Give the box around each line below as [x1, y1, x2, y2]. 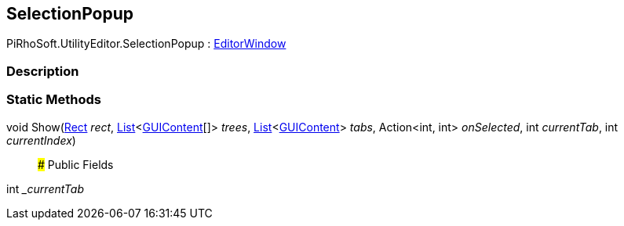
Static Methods [6, 91, 101, 108]
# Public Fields [38, 157, 114, 171]
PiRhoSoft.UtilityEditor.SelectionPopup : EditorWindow [6, 37, 286, 51]
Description [6, 63, 79, 79]
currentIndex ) [6, 133, 76, 147]
